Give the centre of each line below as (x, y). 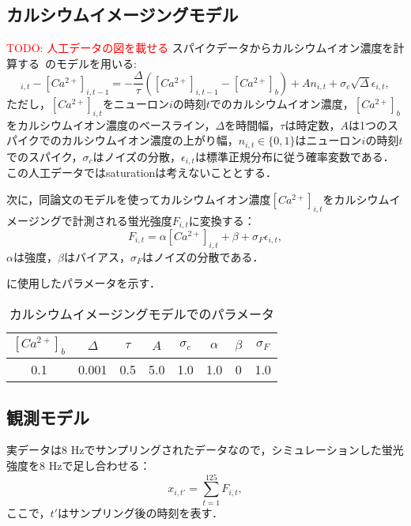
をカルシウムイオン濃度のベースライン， (111, 124)
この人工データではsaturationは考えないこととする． (141, 173)
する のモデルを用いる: (77, 63)
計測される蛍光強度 (122, 220)
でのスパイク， (45, 156)
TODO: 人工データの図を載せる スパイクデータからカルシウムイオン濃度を (200, 48)
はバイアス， (97, 256)
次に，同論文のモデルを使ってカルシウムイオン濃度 (139, 199)
